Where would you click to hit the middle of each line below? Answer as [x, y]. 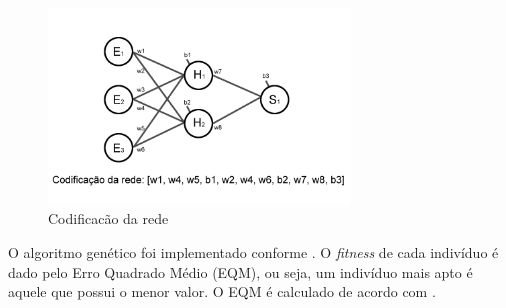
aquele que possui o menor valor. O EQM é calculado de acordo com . [222, 291]
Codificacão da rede [108, 218]
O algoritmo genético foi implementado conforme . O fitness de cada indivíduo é [253, 252]
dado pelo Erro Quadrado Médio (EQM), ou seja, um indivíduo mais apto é [240, 271]
